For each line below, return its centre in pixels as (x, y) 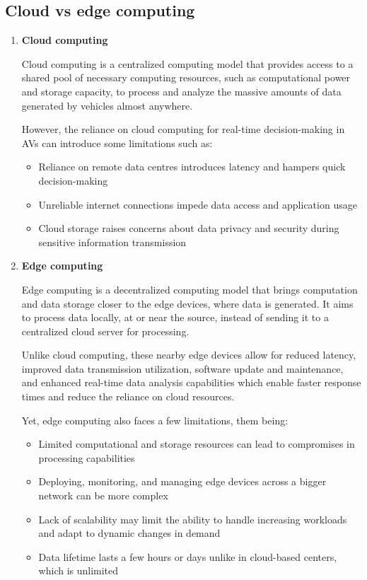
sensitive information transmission (112, 242)
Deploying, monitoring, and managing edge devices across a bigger (182, 481)
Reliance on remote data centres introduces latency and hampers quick (192, 167)
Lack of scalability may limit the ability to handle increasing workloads (193, 519)
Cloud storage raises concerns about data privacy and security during (189, 228)
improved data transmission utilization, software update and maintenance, (182, 368)
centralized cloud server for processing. (105, 331)
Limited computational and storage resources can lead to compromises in (197, 444)
